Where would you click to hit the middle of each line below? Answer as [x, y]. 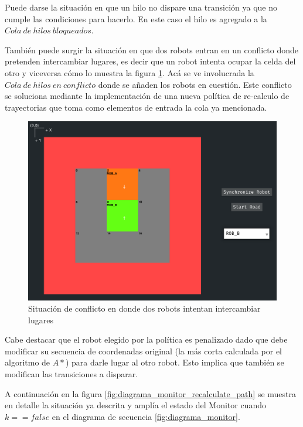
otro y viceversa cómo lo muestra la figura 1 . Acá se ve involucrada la [130, 72]
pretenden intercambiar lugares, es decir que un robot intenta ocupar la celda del [150, 61]
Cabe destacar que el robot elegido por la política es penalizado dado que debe [146, 339]
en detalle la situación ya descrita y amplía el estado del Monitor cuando [135, 405]
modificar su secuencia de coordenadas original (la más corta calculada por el [143, 351]
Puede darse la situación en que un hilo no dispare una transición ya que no [141, 7]
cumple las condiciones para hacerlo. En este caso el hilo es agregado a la [136, 18]
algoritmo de [28, 362]
